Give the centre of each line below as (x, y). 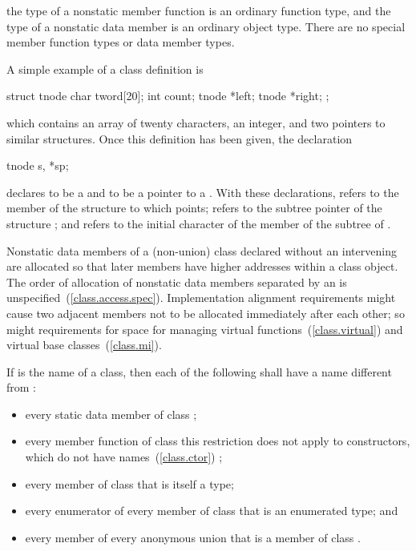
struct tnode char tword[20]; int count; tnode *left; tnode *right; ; (168, 96)
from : (21, 387)
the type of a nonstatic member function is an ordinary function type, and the (199, 10)
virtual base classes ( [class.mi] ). (84, 345)
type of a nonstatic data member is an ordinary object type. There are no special (206, 26)
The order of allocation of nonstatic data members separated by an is (177, 282)
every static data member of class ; (111, 414)
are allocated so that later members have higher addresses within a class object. (202, 266)
